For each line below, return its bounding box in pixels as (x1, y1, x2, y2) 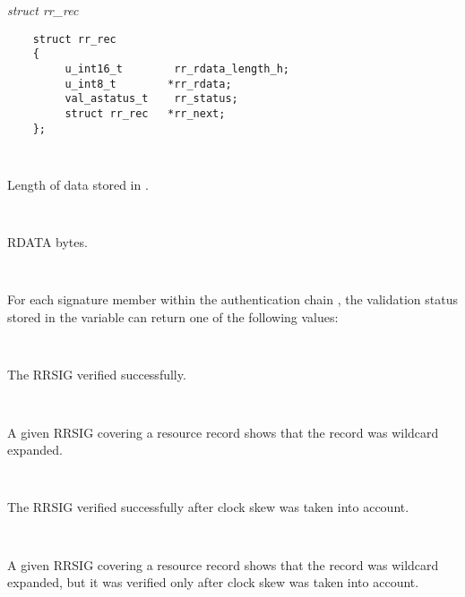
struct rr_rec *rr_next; (65, 107, 226, 120)
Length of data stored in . (7, 175, 149, 193)
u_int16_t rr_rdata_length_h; (65, 62, 289, 75)
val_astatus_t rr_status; (65, 92, 238, 106)
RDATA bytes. (7, 233, 88, 252)
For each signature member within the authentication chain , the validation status (7, 290, 459, 309)
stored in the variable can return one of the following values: (7, 308, 339, 326)
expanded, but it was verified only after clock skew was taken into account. (7, 573, 419, 592)
